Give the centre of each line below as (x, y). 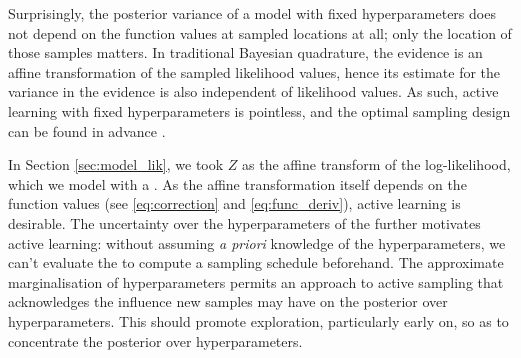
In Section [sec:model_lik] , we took (116, 164)
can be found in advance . (87, 130)
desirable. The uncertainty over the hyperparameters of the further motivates (244, 222)
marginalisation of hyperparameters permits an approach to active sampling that (256, 281)
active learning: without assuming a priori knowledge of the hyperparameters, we (257, 242)
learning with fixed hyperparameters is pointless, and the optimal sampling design (259, 110)
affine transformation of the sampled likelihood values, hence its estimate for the (254, 71)
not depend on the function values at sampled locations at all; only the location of (260, 32)
